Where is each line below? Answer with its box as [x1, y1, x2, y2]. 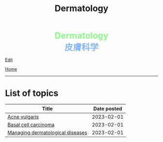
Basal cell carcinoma [7, 122, 55, 128]
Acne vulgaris [7, 113, 39, 120]
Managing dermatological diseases [7, 129, 87, 136]
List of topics [5, 88, 59, 99]
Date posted [93, 105, 122, 112]
